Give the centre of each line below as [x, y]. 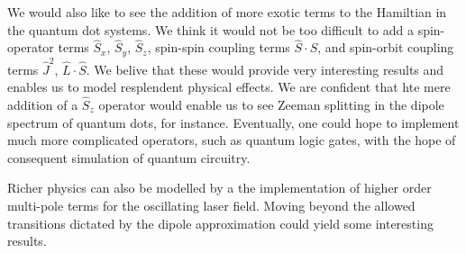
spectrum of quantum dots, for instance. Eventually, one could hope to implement [233, 122]
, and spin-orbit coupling [386, 47]
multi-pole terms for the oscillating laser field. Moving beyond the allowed [211, 205]
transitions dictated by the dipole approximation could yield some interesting [220, 223]
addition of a [43, 104]
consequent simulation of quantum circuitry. [129, 157]
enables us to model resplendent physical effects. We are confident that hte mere [229, 87]
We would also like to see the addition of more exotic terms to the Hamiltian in [227, 12]
